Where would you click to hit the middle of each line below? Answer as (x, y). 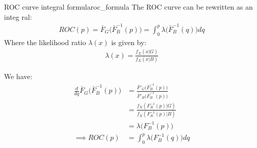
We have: (18, 76)
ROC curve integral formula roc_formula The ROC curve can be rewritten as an (128, 7)
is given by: (129, 42)
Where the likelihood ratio (45, 42)
